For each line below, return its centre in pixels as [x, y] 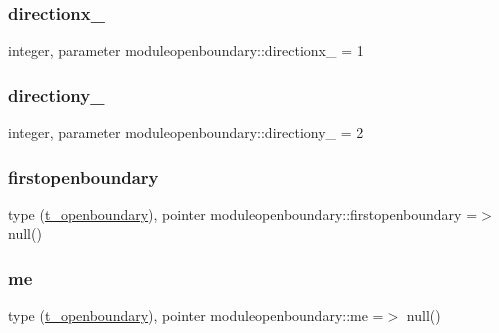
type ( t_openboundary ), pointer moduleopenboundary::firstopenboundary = [243, 213]
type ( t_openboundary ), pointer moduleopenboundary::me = [196, 315]
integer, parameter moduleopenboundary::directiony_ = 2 [186, 132]
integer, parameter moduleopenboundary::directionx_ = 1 [186, 50]
